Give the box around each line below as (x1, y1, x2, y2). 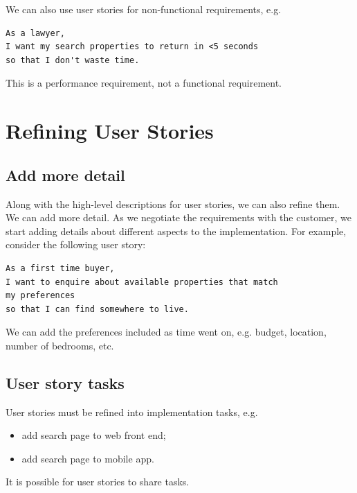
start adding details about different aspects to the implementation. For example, (6, 223, 347, 238)
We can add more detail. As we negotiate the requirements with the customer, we (6, 210, 352, 225)
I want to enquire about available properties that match (6, 277, 278, 287)
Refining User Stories (6, 116, 214, 145)
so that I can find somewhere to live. (6, 304, 189, 314)
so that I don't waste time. (6, 55, 140, 65)
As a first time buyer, (6, 263, 115, 273)
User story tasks (6, 372, 125, 393)
